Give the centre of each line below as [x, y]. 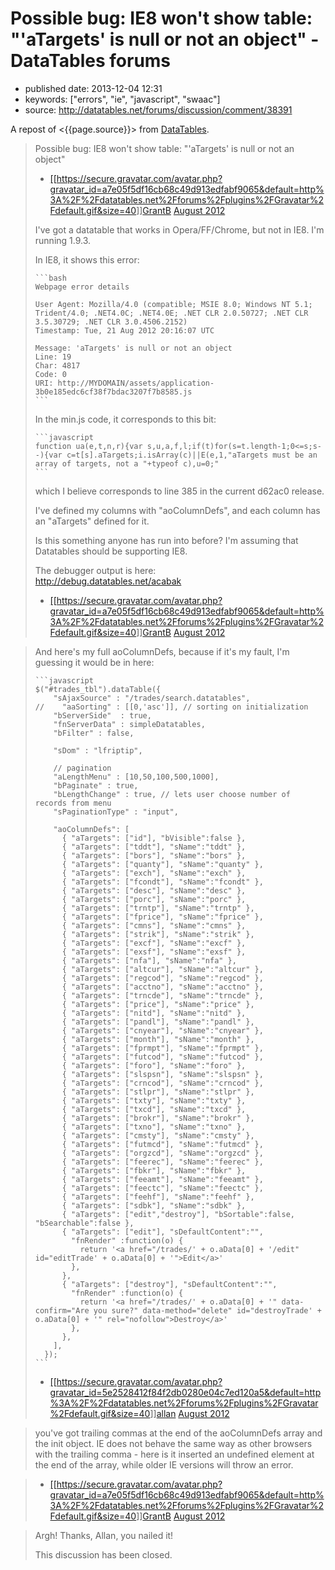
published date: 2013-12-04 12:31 [93, 88]
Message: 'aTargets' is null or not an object [133, 348]
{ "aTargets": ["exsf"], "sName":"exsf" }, [154, 952]
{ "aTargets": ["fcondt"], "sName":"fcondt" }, [162, 882]
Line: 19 [53, 357]
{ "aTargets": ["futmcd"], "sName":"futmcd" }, [162, 1144]
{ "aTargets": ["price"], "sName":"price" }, [158, 1004]
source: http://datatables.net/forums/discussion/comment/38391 [158, 109]
